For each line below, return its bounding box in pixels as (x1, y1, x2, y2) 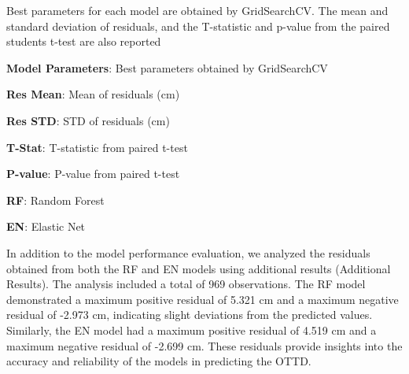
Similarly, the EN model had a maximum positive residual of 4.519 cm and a (6, 321, 377, 338)
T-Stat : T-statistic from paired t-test (6, 139, 188, 155)
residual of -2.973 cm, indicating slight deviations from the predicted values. (6, 306, 373, 323)
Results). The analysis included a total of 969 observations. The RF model (6, 276, 366, 292)
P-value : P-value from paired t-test (6, 165, 180, 182)
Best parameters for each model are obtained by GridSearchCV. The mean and (6, 2, 389, 18)
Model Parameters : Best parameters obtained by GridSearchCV (6, 59, 328, 76)
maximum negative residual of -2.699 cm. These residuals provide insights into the (6, 337, 403, 354)
